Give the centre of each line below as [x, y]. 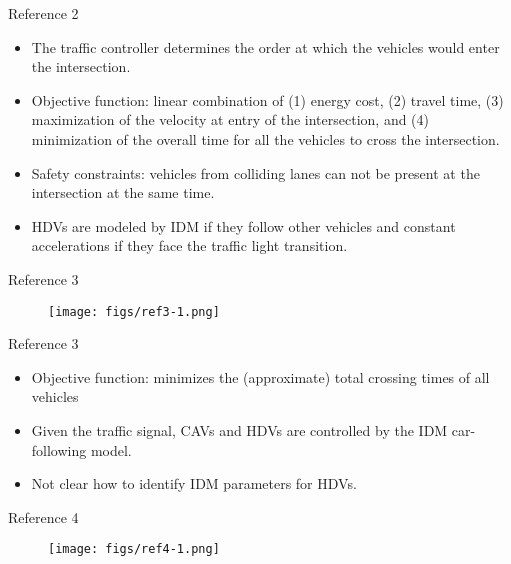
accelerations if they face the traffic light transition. [189, 245]
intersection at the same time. [123, 192]
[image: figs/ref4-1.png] [134, 549]
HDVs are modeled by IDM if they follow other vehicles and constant [243, 225]
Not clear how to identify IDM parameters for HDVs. [194, 483]
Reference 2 [43, 13]
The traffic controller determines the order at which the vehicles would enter [265, 46]
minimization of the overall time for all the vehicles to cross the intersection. [265, 138]
